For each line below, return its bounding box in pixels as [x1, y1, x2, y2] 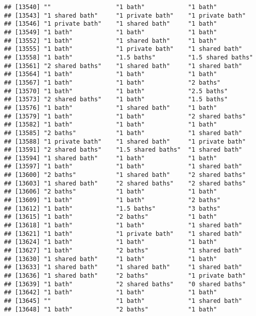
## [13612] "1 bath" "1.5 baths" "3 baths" [4, 205, 221, 212]
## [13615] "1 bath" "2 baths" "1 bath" [4, 213, 217, 221]
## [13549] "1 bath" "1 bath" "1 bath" [4, 28, 217, 36]
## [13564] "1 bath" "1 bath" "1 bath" [4, 71, 217, 78]
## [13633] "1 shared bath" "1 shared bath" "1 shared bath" [4, 264, 242, 271]
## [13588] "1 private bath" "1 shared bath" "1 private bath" [4, 138, 246, 145]
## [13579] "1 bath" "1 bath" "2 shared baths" [4, 112, 246, 120]
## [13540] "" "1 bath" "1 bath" [4, 4, 217, 11]
